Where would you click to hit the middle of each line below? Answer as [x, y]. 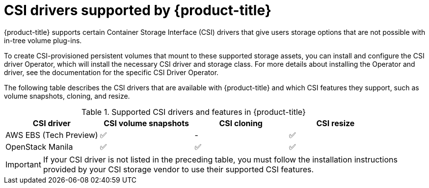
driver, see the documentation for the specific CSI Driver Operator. [111, 72]
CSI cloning [241, 123]
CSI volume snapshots [146, 123]
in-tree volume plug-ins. [43, 40]
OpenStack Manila [39, 147]
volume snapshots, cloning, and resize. [67, 96]
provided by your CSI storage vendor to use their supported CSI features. [178, 169]
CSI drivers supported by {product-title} [138, 10]
